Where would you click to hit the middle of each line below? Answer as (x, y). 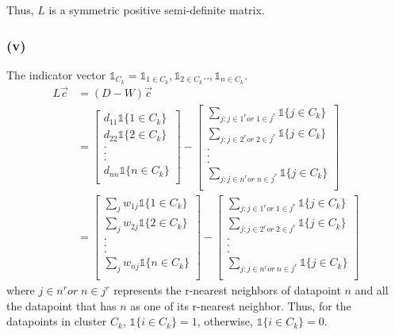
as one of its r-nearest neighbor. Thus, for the (241, 305)
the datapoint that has (61, 305)
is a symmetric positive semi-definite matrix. (157, 10)
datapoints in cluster (57, 321)
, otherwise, (225, 321)
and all (372, 290)
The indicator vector (56, 74)
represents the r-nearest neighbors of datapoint (227, 290)
